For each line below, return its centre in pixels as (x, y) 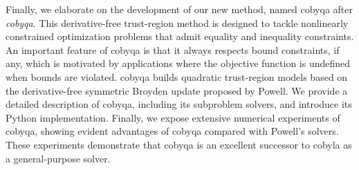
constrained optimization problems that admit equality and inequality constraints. (180, 36)
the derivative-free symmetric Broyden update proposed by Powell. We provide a (177, 90)
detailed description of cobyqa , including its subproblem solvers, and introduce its (179, 104)
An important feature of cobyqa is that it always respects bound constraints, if (173, 49)
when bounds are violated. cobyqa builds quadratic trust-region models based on (177, 76)
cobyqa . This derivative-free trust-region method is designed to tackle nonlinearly (177, 22)
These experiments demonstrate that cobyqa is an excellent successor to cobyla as (179, 144)
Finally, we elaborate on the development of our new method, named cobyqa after (179, 9)
